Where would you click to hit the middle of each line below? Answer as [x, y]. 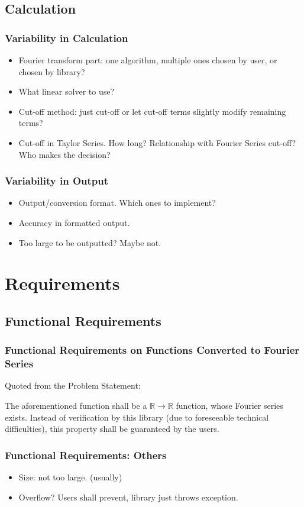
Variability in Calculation [67, 38]
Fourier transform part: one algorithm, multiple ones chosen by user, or [148, 60]
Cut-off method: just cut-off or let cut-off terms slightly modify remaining [152, 111]
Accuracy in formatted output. [74, 222]
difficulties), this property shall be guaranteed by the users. [112, 429]
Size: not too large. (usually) [70, 477]
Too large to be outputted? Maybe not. [90, 242]
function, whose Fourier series [229, 406]
